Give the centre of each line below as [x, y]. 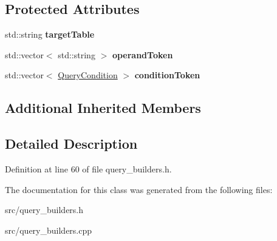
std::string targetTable [50, 34]
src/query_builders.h [44, 210]
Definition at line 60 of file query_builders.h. [88, 168]
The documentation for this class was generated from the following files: [139, 189]
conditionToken [167, 75]
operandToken [142, 54]
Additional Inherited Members [103, 108]
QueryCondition [88, 75]
